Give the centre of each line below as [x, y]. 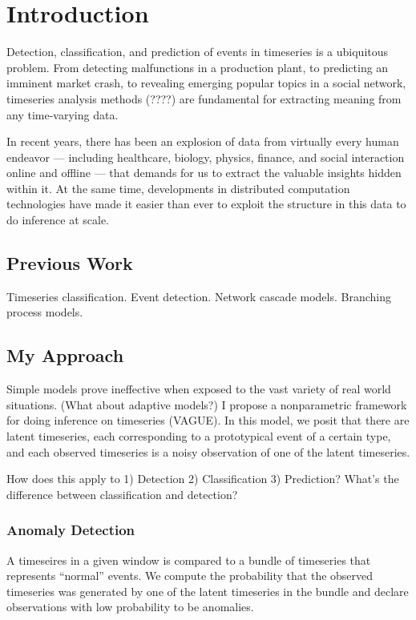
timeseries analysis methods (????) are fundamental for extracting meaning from [204, 98]
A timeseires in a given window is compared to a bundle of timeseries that [189, 560]
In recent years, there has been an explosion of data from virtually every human [203, 141]
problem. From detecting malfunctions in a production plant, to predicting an [198, 67]
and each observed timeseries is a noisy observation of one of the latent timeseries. [208, 451]
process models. [45, 312]
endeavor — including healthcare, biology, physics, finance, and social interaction [206, 157]
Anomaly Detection [71, 530]
